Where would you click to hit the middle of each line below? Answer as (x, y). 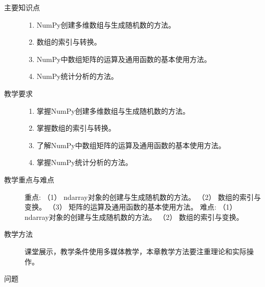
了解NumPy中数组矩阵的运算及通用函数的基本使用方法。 (131, 145)
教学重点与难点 (29, 179)
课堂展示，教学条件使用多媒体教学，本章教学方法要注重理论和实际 (136, 251)
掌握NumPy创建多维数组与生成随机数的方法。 (113, 110)
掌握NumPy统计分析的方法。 (84, 162)
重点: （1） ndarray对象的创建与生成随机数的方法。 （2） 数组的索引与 (143, 197)
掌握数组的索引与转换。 (76, 128)
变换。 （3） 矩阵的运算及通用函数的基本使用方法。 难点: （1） (131, 207)
